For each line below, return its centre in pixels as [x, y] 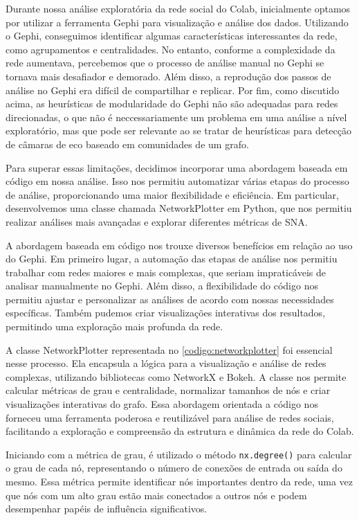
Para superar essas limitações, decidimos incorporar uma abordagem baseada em [177, 167]
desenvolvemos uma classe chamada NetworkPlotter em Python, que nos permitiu [179, 208]
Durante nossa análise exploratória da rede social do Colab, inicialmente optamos [178, 8]
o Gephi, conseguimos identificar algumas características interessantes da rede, [172, 36]
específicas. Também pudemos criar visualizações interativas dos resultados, [166, 313]
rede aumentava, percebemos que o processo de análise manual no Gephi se [165, 63]
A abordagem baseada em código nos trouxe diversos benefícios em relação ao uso [179, 245]
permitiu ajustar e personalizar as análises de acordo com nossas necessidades [170, 299]
